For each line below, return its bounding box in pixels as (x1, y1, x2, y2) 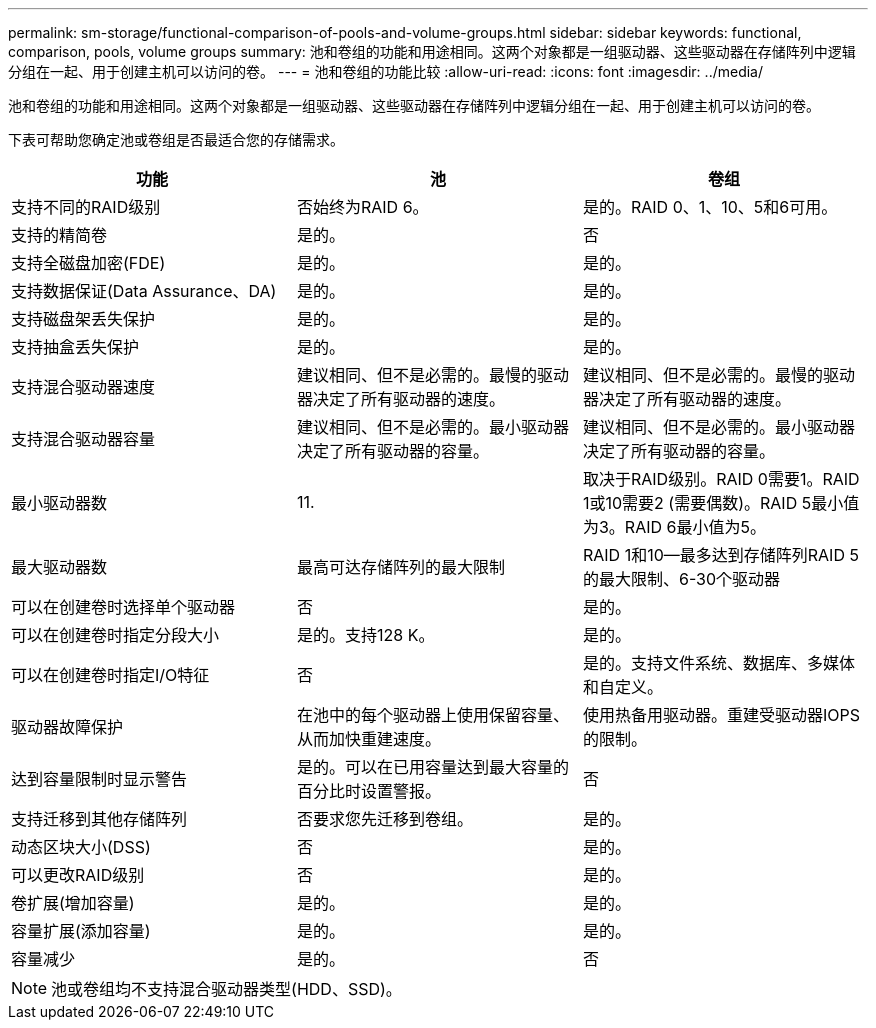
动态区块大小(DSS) (11, 837, 151, 857)
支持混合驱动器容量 (11, 429, 156, 449)
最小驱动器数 (11, 493, 108, 513)
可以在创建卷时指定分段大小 (11, 625, 220, 645)
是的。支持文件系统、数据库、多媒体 (582, 653, 855, 673)
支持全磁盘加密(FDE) (11, 253, 166, 273)
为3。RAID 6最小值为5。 (582, 517, 766, 537)
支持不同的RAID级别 (11, 197, 161, 217)
